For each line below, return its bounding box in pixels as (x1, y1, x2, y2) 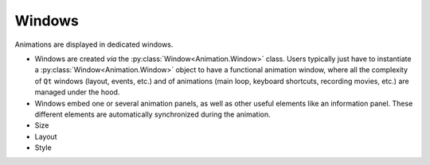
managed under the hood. (34, 87, 120, 97)
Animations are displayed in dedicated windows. (14, 40, 174, 49)
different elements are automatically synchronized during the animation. (34, 109, 271, 119)
